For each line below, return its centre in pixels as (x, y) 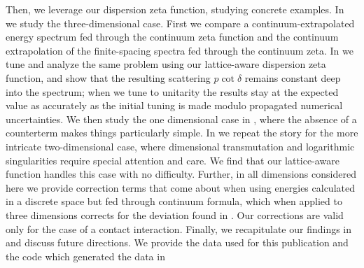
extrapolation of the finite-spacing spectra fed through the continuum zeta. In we (180, 50)
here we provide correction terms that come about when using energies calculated (180, 187)
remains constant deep (293, 77)
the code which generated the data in (85, 256)
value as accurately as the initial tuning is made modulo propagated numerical (174, 105)
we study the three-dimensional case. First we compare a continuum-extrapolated (180, 23)
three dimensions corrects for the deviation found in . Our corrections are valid (175, 214)
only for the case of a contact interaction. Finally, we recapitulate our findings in (179, 228)
